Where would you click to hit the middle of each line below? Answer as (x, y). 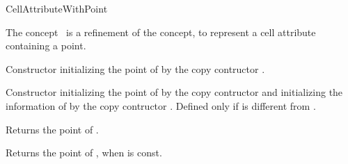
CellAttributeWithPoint (57, 8)
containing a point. (46, 46)
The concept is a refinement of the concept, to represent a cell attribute (161, 32)
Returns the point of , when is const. (84, 153)
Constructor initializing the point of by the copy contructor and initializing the (174, 92)
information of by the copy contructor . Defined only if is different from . (161, 105)
